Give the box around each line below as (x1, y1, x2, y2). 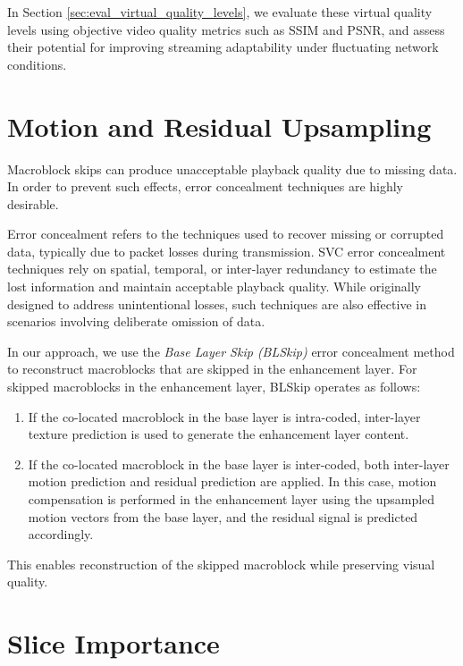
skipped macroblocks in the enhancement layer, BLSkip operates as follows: (7, 377, 421, 396)
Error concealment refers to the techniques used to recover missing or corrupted (7, 224, 444, 243)
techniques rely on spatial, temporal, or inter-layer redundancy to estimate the (7, 259, 437, 278)
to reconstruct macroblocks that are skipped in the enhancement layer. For (7, 359, 417, 378)
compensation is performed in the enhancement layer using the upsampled (28, 490, 435, 508)
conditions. (7, 55, 67, 73)
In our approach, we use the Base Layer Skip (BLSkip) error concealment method (7, 341, 455, 360)
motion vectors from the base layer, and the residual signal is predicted (28, 507, 418, 526)
